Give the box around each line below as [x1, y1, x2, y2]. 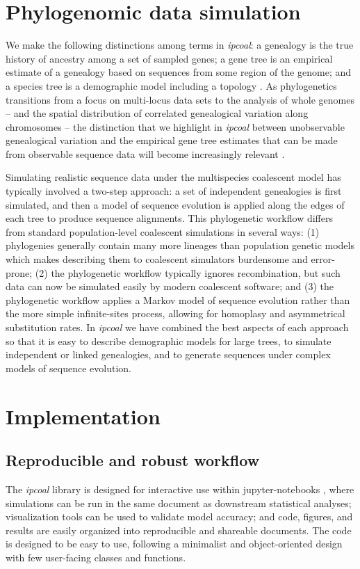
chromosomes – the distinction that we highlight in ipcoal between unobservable [6, 119, 345, 134]
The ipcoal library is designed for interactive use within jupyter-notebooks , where [6, 481, 354, 496]
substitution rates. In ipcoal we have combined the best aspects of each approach [6, 320, 349, 334]
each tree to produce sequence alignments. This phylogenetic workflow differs [6, 211, 333, 225]
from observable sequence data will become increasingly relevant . [6, 146, 285, 161]
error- [311, 252, 335, 266]
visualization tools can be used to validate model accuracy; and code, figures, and [6, 509, 353, 524]
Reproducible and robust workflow [6, 449, 260, 471]
